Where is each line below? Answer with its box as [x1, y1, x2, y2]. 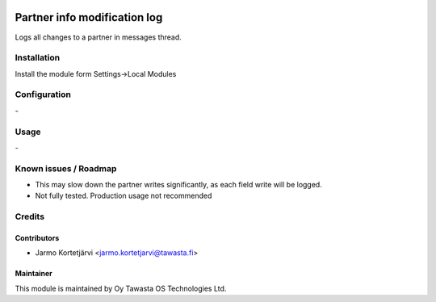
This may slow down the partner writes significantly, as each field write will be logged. [35, 180, 322, 190]
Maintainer [15, 269, 52, 279]
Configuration [15, 89, 72, 100]
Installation [15, 52, 61, 64]
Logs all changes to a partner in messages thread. [15, 32, 182, 42]
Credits [15, 211, 44, 222]
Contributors [15, 233, 60, 243]
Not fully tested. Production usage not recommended [35, 191, 212, 201]
